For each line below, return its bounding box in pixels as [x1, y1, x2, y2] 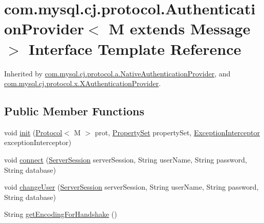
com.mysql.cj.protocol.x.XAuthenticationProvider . [4, 78, 161, 89]
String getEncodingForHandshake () [4, 209, 117, 219]
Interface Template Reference [29, 38, 241, 59]
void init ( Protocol [4, 127, 62, 137]
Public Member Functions [4, 103, 144, 119]
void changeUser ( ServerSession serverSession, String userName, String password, [4, 181, 259, 192]
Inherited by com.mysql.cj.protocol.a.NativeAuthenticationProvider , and [4, 68, 231, 78]
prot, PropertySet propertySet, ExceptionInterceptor [95, 127, 260, 137]
